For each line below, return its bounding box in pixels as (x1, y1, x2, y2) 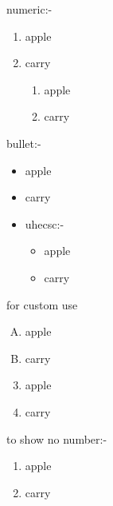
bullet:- (6, 134, 41, 151)
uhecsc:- (25, 215, 64, 232)
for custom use (6, 296, 78, 313)
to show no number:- (6, 430, 107, 447)
